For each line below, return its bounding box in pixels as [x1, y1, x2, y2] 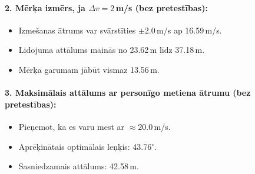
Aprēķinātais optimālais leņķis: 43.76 [18, 140, 152, 152]
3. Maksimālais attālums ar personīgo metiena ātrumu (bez [5, 86, 251, 99]
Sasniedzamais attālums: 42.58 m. [18, 160, 139, 172]
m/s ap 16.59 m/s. [157, 24, 222, 36]
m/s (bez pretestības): [115, 1, 208, 14]
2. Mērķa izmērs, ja [5, 1, 85, 14]
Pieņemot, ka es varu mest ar [18, 120, 125, 132]
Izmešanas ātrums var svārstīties [18, 24, 136, 36]
